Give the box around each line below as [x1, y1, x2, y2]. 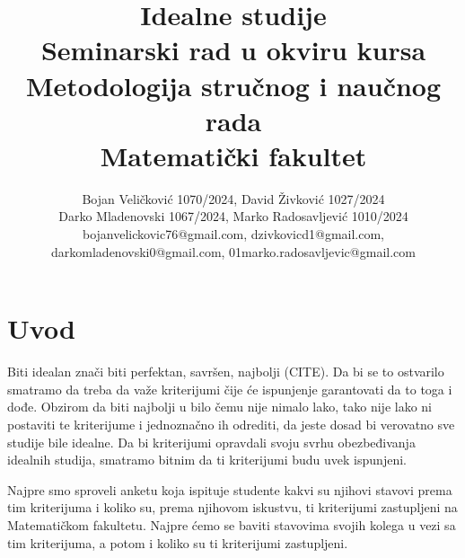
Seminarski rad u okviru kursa [40, 31, 426, 68]
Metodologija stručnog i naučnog [25, 66, 442, 103]
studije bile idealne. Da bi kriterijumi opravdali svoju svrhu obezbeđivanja [7, 432, 416, 451]
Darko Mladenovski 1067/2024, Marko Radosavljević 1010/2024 [58, 207, 408, 226]
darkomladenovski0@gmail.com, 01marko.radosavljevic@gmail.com [51, 242, 416, 261]
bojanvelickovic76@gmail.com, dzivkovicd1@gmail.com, [82, 225, 384, 244]
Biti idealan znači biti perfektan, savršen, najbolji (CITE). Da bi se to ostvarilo [7, 362, 444, 381]
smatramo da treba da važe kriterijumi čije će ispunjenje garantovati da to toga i [7, 379, 452, 398]
